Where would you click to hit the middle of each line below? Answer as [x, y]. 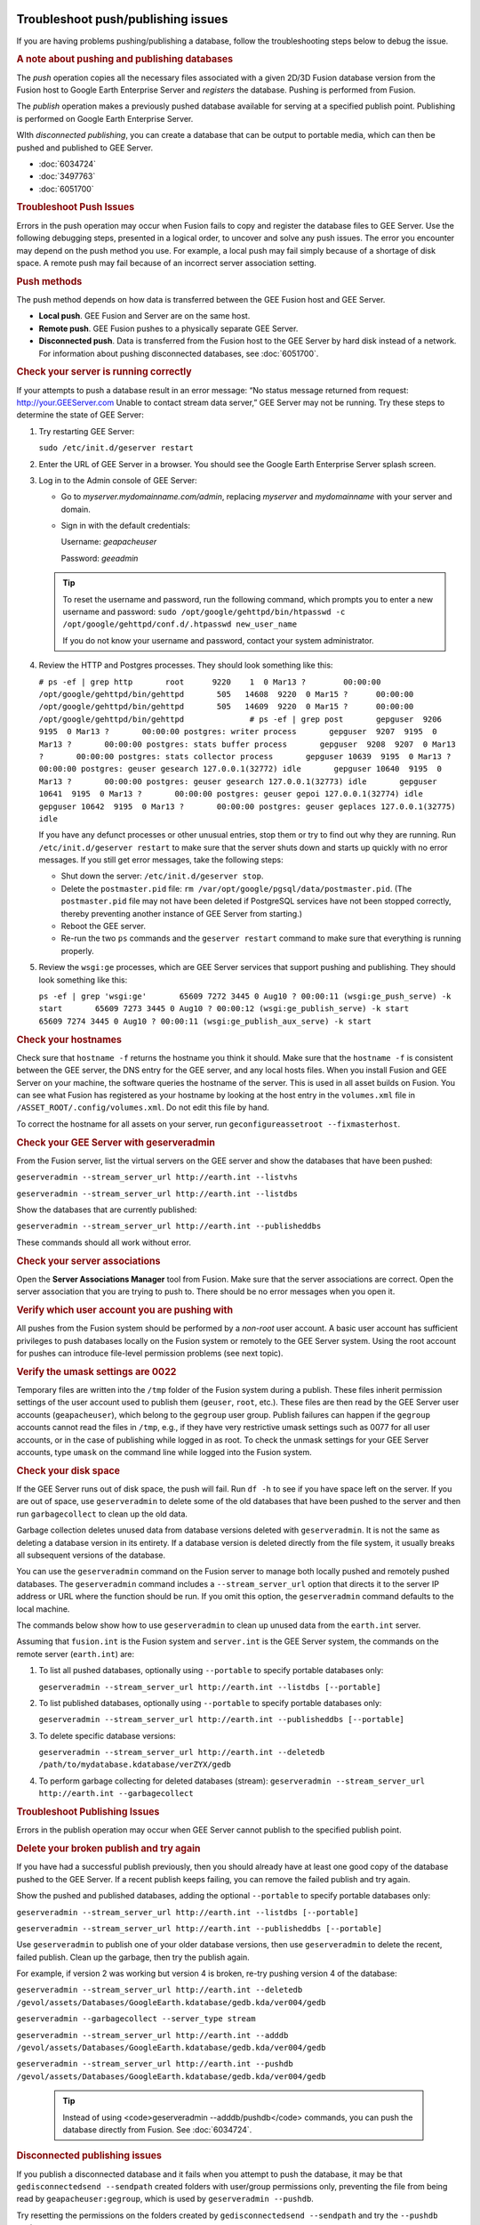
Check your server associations [88, 1261]
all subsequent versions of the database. [91, 1555]
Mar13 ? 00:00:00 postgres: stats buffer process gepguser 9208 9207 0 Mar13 [248, 744]
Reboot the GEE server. [104, 926]
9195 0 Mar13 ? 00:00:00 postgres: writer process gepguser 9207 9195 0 [238, 732]
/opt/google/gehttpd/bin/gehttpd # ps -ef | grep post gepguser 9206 [240, 719]
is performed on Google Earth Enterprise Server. [105, 118]
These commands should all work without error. [104, 1242]
